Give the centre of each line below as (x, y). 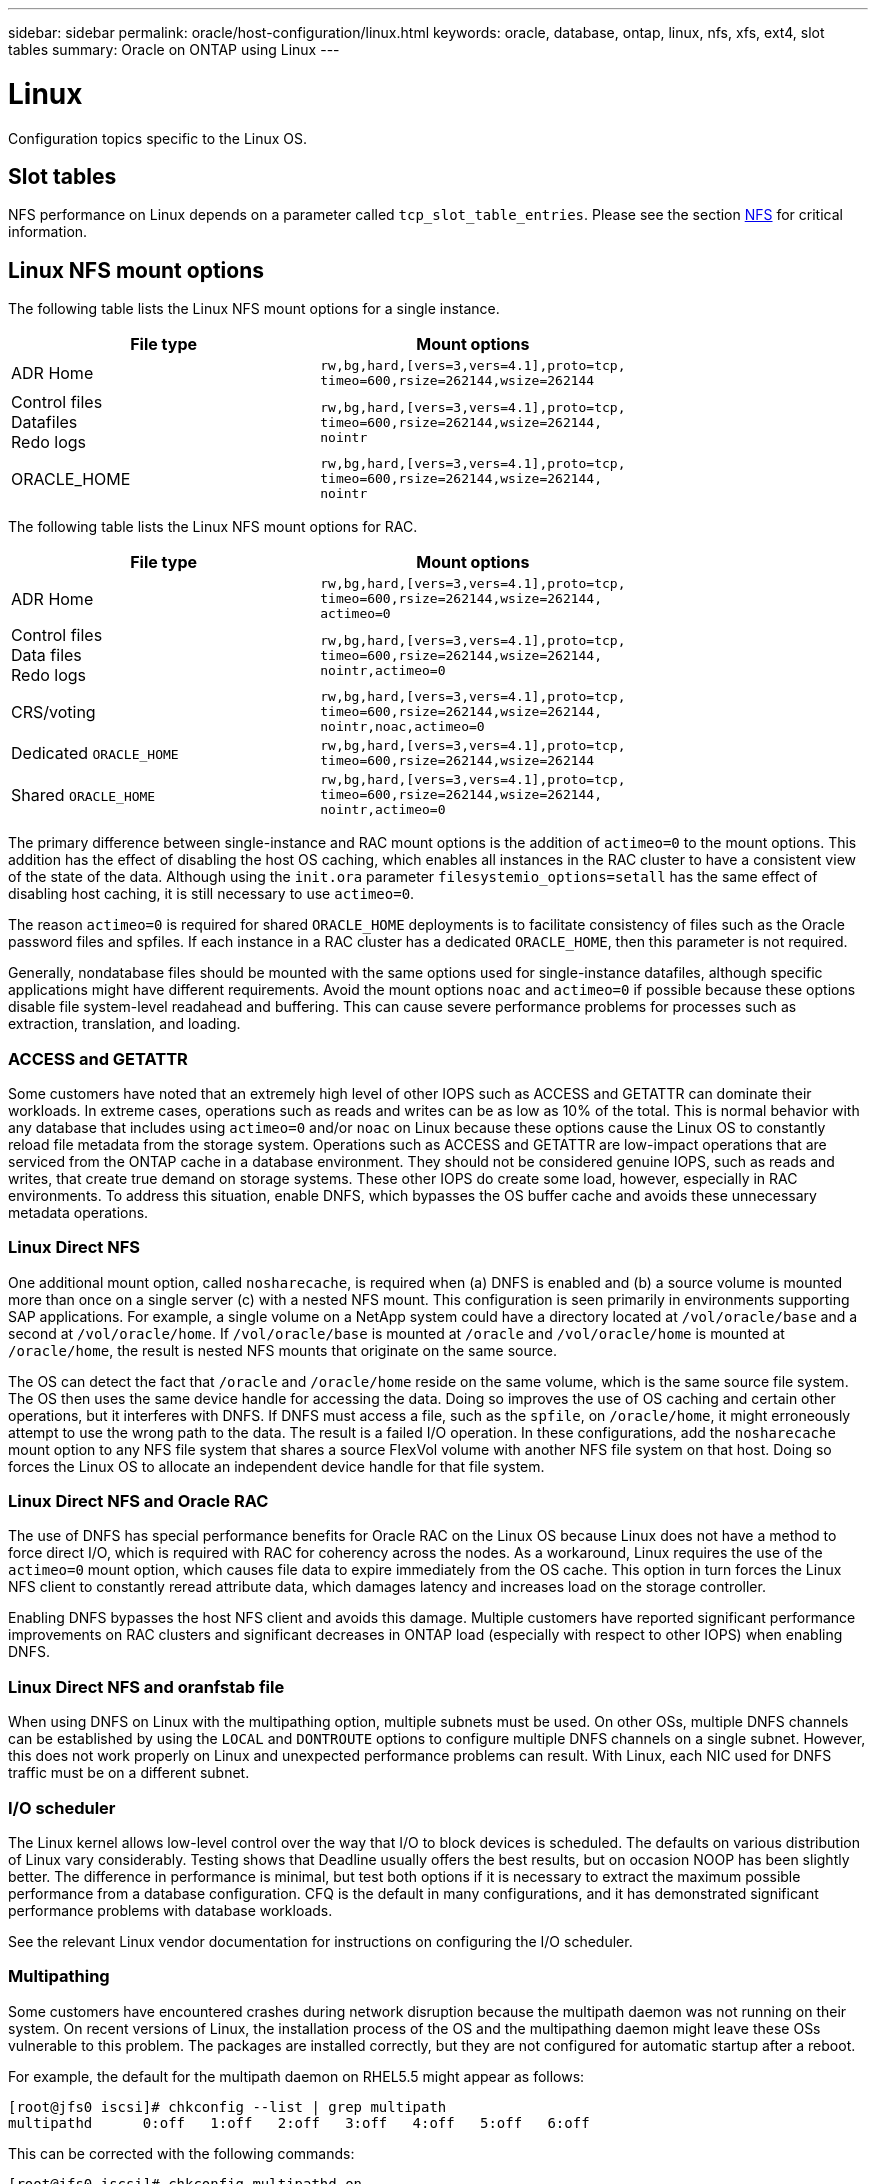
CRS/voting (53, 711)
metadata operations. (78, 1212)
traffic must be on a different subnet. (129, 1773)
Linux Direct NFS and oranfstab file (146, 1686)
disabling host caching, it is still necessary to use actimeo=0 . (211, 894)
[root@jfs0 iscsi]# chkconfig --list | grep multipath (227, 2106)
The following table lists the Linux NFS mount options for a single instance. (254, 309)
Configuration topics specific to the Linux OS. (158, 138)
